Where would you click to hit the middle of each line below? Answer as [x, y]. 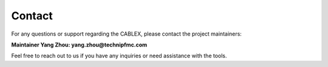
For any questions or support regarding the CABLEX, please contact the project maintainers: [127, 34]
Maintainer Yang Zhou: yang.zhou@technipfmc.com [79, 45]
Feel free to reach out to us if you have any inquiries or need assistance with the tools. [119, 56]
